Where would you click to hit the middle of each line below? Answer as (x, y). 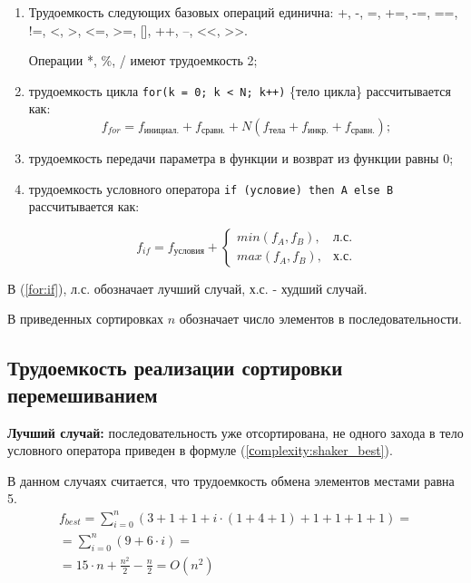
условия (189, 252)
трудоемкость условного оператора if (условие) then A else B (211, 188)
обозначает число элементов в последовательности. (320, 319)
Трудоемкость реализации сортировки (175, 368)
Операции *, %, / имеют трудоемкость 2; (143, 60)
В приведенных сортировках (85, 319)
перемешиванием (83, 394)
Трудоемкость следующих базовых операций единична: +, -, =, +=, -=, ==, (243, 12)
